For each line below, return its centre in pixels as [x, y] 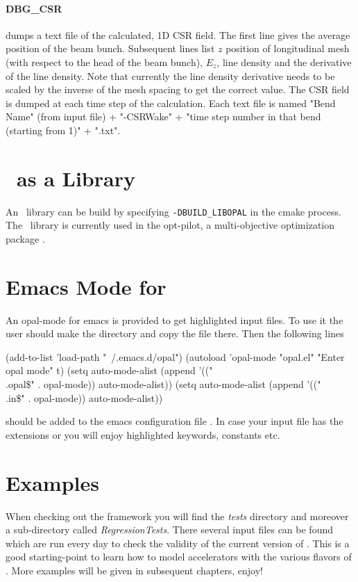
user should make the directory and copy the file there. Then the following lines [175, 333]
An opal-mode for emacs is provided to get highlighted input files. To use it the [174, 320]
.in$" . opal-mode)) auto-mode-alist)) [84, 397]
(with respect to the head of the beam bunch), [104, 62]
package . [25, 238]
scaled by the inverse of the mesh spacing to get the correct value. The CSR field [178, 89]
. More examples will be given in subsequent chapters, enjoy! [134, 570]
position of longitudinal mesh [288, 48]
